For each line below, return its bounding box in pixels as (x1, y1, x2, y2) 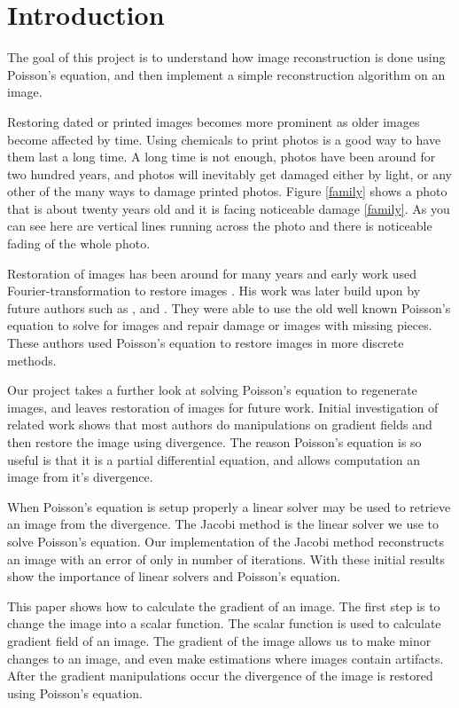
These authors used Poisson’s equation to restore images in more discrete (7, 334, 404, 352)
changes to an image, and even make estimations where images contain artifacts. (7, 649, 444, 667)
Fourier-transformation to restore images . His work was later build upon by (7, 281, 421, 300)
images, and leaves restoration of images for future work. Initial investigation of (7, 397, 439, 416)
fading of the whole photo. (7, 234, 151, 253)
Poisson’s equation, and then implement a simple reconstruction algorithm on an (7, 65, 446, 83)
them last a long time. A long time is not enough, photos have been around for (7, 147, 436, 166)
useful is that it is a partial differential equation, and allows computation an (7, 450, 420, 468)
